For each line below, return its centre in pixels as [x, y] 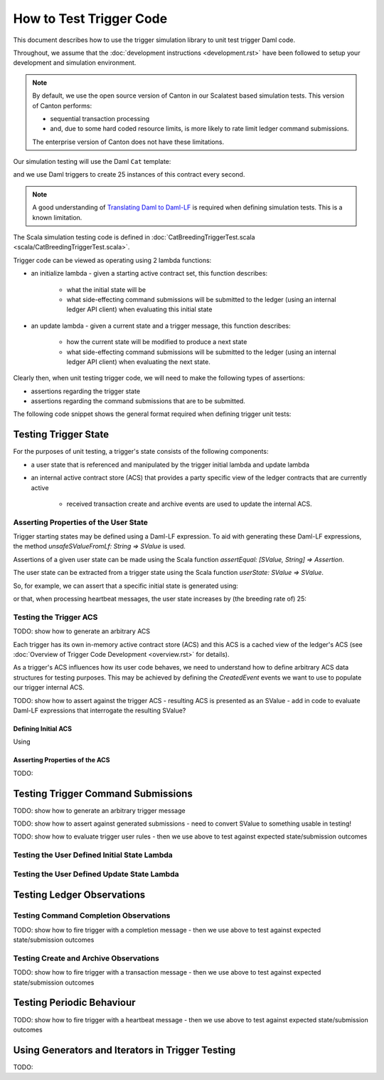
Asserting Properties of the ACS [62, 760]
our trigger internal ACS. [49, 687]
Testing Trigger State [61, 435]
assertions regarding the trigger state [86, 391]
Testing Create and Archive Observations [86, 958]
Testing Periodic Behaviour [74, 1003]
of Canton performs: [62, 105]
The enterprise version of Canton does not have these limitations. [128, 142]
